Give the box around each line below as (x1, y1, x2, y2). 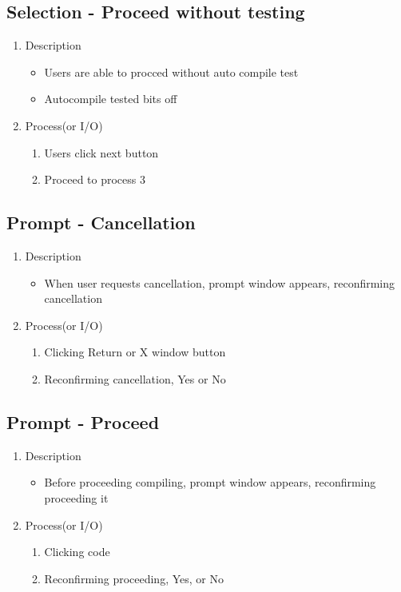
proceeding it (44, 489, 109, 506)
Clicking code (44, 543, 110, 560)
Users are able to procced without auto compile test (44, 63, 299, 80)
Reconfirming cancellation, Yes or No (44, 370, 226, 387)
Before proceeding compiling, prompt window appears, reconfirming (44, 474, 376, 491)
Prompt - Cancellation (6, 210, 196, 235)
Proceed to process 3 (44, 171, 145, 188)
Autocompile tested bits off (44, 90, 177, 107)
